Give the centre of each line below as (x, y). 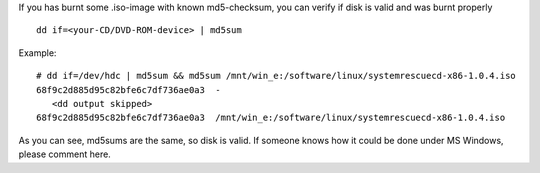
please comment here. (65, 154)
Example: (37, 52)
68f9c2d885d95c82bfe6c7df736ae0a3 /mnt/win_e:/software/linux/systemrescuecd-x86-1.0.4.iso (271, 118)
